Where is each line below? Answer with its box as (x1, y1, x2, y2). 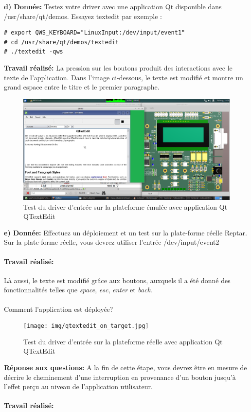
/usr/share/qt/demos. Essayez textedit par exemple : (4, 11, 162, 21)
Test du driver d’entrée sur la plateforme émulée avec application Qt (23, 201, 228, 212)
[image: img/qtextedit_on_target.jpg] (23, 322, 149, 330)
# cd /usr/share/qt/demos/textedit (4, 38, 119, 46)
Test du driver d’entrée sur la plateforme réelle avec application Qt (23, 336, 223, 346)
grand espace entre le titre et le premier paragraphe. (4, 82, 160, 92)
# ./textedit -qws (4, 48, 63, 55)
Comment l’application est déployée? (4, 304, 113, 314)
